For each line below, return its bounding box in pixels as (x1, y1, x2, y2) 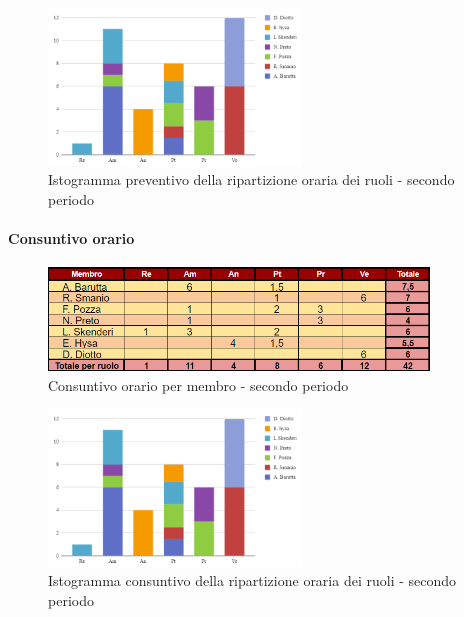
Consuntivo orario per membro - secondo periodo (48, 374, 349, 395)
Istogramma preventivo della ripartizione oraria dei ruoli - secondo (48, 169, 455, 190)
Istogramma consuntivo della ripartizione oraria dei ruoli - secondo (48, 570, 457, 591)
